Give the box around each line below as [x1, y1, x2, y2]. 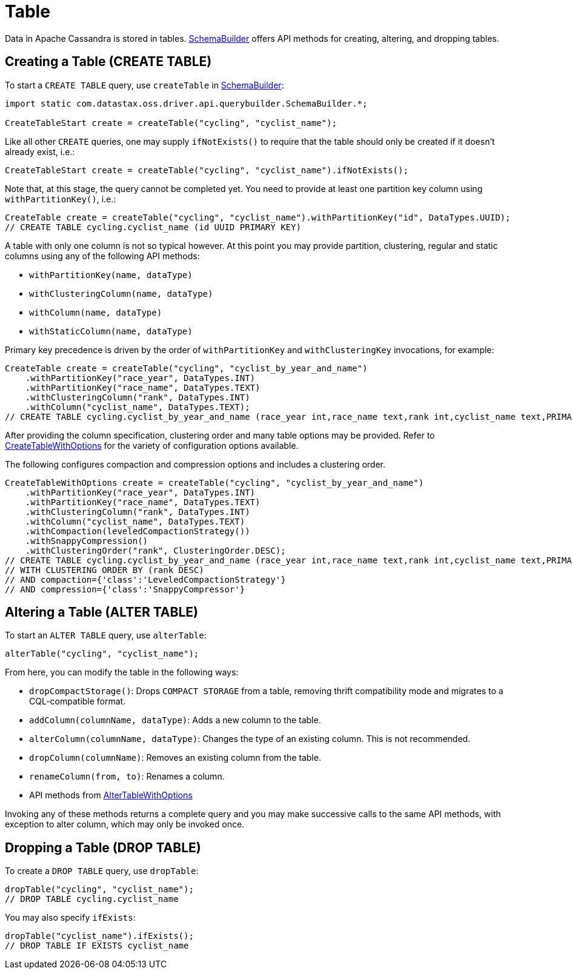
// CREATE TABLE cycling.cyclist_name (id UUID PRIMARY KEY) [5, 222, 301, 232]
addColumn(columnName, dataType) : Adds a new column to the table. [29, 715, 321, 726]
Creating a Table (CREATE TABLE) [5, 54, 212, 70]
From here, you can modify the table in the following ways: [5, 667, 239, 678]
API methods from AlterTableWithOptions [29, 790, 193, 801]
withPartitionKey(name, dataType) [29, 270, 193, 280]
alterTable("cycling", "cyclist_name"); [5, 649, 199, 659]
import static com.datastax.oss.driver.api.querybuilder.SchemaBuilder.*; [5, 98, 368, 108]
